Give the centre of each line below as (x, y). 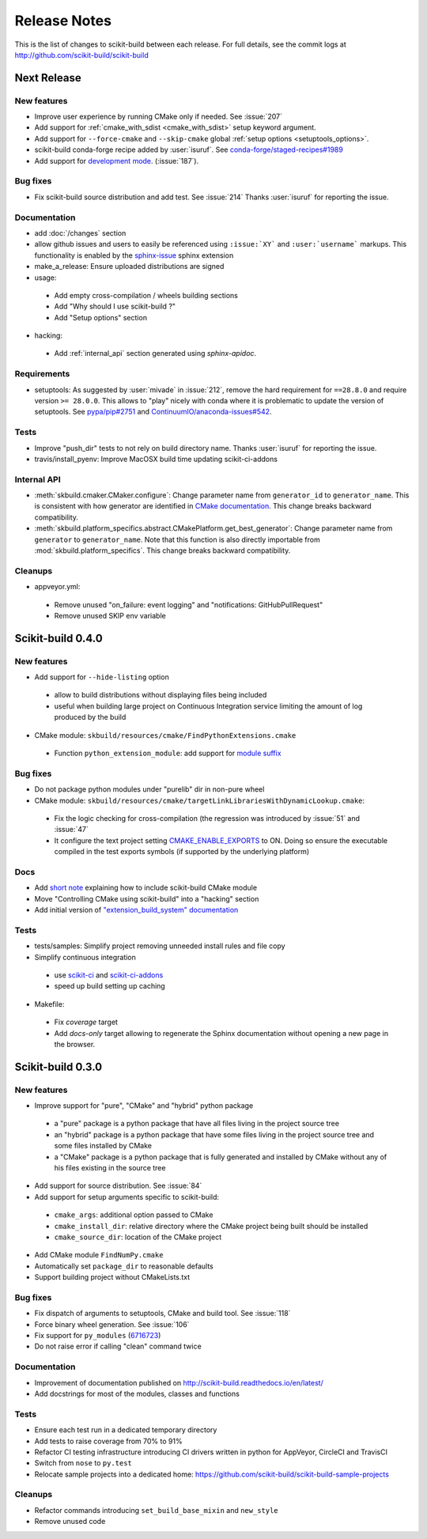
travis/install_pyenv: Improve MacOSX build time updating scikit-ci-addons (156, 459)
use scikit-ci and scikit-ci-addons (109, 975)
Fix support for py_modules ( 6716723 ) (98, 1336)
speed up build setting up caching (110, 986)
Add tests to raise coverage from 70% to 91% (108, 1441)
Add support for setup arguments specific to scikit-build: (127, 1197)
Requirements (42, 374)
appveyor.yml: (57, 587)
